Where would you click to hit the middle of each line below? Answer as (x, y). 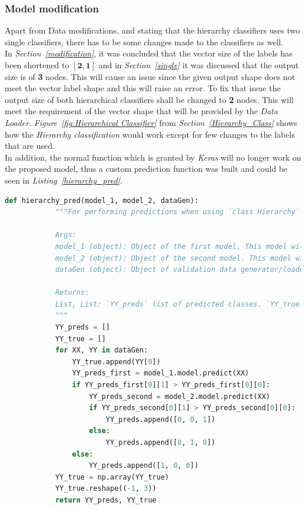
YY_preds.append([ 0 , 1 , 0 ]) (161, 443)
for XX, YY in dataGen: (102, 350)
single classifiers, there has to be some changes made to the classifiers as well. (144, 41)
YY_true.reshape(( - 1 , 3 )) (106, 489)
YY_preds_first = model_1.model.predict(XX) (161, 373)
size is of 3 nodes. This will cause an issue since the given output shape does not (150, 76)
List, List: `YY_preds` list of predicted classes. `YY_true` (179, 304)
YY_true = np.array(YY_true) (112, 477)
